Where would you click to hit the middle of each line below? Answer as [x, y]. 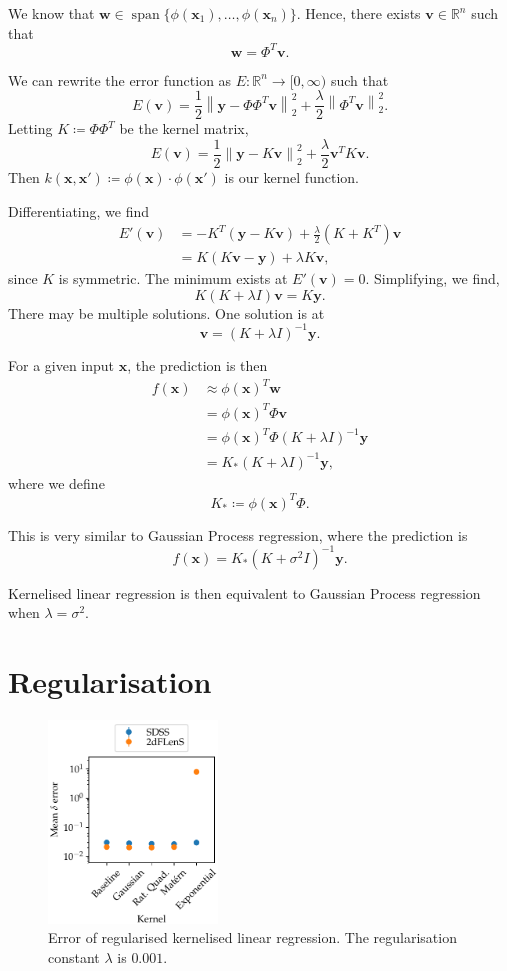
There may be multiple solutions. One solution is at [166, 312]
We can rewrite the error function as [120, 79]
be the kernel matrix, [184, 128]
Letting [30, 128]
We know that [51, 13]
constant [74, 956]
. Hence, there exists [358, 13]
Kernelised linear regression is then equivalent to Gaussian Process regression [244, 592]
